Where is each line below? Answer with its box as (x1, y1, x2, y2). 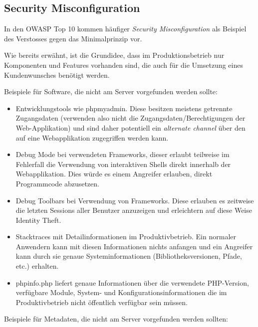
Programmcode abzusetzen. (15, 178, 99, 188)
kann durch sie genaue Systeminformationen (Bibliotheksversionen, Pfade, (15, 251, 242, 261)
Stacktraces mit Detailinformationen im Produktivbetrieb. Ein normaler (15, 231, 236, 242)
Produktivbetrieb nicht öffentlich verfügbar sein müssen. (15, 297, 188, 307)
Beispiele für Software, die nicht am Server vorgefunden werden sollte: (4, 86, 218, 97)
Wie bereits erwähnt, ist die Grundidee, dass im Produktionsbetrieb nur (4, 50, 225, 60)
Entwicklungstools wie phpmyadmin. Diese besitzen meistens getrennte (15, 103, 233, 113)
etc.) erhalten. (15, 261, 59, 271)
